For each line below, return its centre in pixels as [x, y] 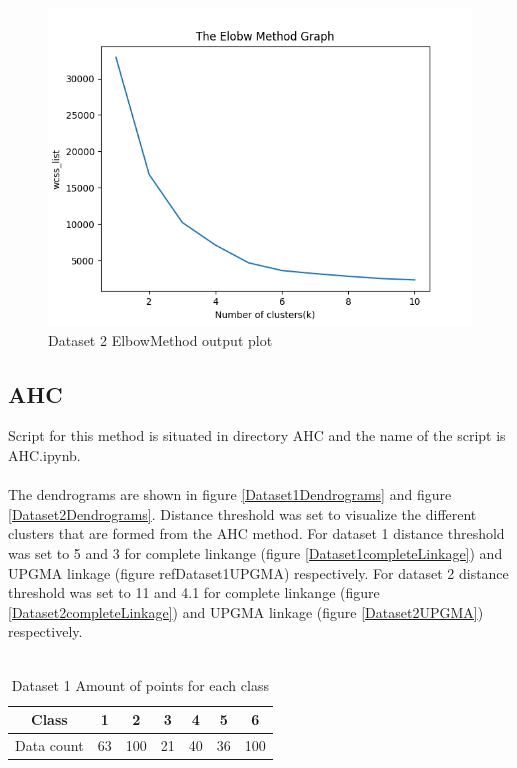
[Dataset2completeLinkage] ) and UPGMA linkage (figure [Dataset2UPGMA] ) [246, 611]
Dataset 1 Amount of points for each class [140, 684]
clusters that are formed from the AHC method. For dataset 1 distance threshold [256, 533]
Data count [49, 744]
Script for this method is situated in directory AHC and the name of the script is [257, 435]
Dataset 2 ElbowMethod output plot [160, 339]
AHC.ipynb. [44, 454]
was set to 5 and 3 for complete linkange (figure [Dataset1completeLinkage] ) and [255, 552]
